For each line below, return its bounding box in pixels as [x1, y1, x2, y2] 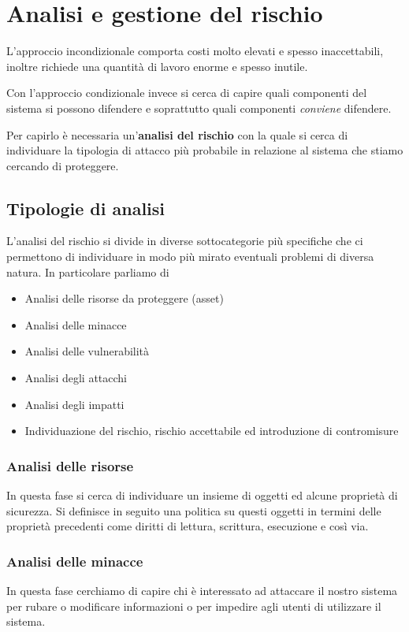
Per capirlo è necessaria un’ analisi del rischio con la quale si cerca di [6, 126, 348, 143]
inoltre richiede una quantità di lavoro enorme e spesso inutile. [6, 58, 308, 74]
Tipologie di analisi [6, 195, 165, 220]
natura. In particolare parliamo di [6, 263, 169, 280]
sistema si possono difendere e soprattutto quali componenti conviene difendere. [6, 99, 392, 116]
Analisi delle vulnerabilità [24, 343, 150, 359]
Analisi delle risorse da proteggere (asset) [24, 290, 224, 307]
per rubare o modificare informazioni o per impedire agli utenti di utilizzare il [6, 597, 381, 614]
